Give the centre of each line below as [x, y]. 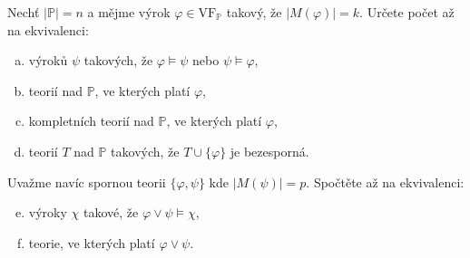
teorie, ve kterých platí [92, 242]
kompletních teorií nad [91, 121]
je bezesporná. [269, 151]
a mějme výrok [129, 12]
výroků [48, 60]
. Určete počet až [407, 12]
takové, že [111, 212]
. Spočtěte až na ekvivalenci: [385, 182]
